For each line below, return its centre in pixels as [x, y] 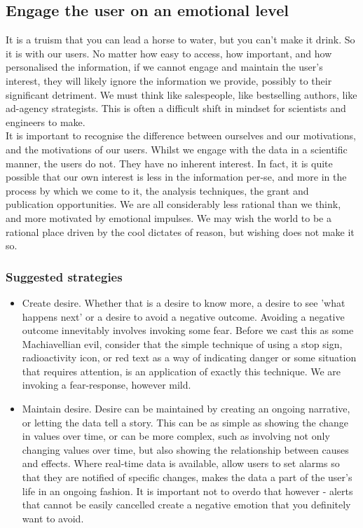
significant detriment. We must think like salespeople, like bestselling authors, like [181, 94]
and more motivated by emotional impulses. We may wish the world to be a [169, 217]
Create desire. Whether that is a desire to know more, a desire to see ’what [184, 302]
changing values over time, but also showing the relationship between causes [185, 449]
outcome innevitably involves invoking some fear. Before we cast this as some [188, 330]
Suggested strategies [64, 276]
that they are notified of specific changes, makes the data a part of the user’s [187, 477]
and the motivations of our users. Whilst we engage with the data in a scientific [177, 149]
